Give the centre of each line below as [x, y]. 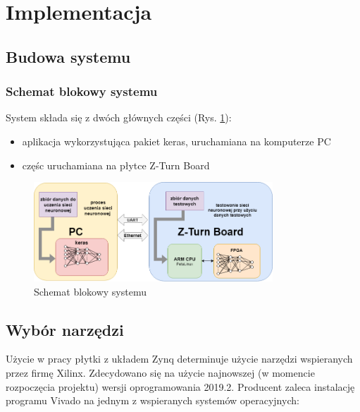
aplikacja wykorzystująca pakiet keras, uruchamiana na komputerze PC [176, 141]
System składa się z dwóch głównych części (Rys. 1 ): [119, 117]
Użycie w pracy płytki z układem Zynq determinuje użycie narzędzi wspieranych [179, 359]
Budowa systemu [68, 56]
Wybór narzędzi [65, 329]
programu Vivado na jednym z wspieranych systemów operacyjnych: [153, 400]
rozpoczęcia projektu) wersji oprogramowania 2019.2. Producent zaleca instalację [180, 386]
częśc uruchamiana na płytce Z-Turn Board [116, 165]
